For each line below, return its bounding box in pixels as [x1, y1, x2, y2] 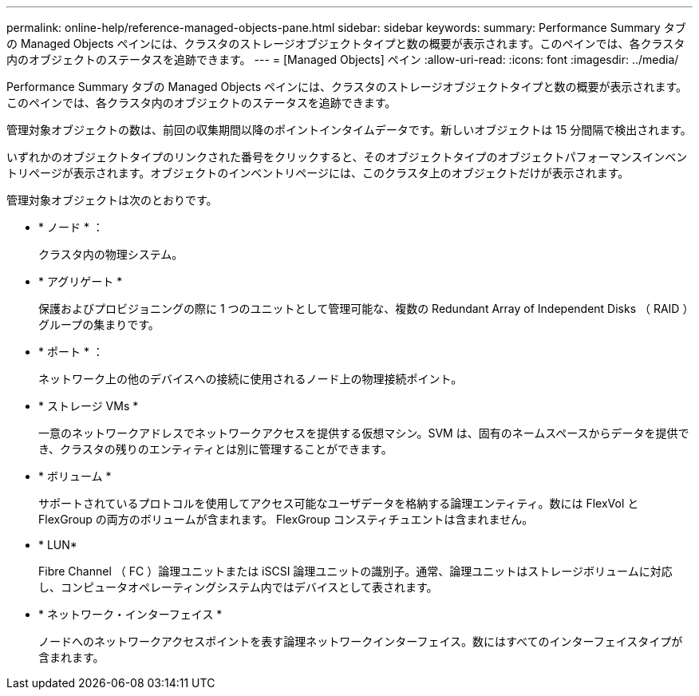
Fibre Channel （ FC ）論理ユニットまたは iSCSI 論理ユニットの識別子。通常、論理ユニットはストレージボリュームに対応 [38, 564, 673, 578]
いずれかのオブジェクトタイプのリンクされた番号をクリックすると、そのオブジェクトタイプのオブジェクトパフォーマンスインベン [6, 150, 688, 164]
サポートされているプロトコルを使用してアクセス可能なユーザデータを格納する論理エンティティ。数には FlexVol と [38, 496, 639, 510]
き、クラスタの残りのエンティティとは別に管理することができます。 [38, 442, 393, 456]
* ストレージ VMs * [38, 399, 139, 413]
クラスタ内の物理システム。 [38, 247, 184, 261]
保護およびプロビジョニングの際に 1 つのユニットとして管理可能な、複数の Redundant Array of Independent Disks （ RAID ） [38, 302, 689, 315]
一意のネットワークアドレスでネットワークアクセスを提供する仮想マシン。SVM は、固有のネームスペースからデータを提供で [38, 426, 689, 440]
